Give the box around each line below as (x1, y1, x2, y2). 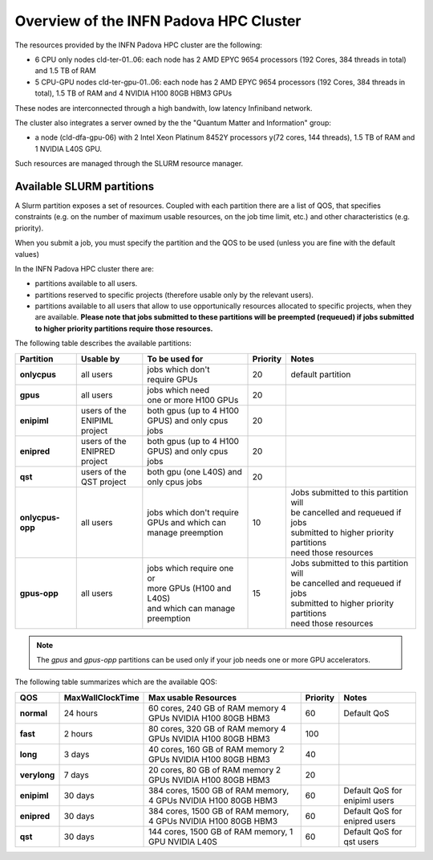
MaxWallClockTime (63, 691, 140, 703)
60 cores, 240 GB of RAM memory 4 (148, 703, 286, 714)
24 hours (63, 707, 99, 719)
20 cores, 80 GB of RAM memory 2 (148, 764, 281, 775)
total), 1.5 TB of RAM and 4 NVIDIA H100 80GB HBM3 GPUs (34, 88, 233, 98)
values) (14, 249, 39, 259)
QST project (80, 476, 127, 487)
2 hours (63, 728, 93, 739)
